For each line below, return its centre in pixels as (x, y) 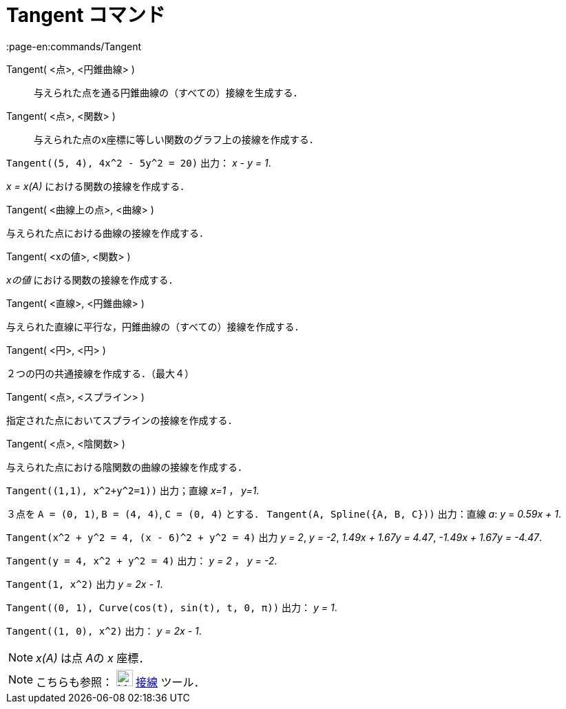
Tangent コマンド (86, 15)
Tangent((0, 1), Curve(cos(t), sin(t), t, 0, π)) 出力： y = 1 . (172, 607)
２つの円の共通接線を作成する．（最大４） (100, 373)
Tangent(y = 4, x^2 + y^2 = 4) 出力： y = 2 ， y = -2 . (142, 560)
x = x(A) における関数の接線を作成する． (98, 186)
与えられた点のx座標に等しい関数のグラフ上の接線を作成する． (176, 139)
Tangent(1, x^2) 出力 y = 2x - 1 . (85, 584)
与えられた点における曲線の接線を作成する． (107, 233)
